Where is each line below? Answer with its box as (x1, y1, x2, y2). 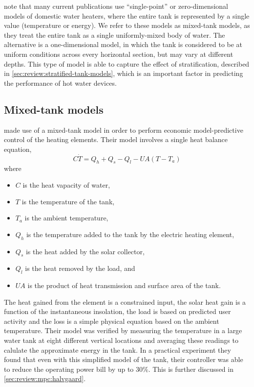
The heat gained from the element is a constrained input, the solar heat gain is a (4, 296, 246, 307)
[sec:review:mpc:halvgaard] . (4, 373, 86, 384)
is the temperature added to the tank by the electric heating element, (26, 229, 234, 239)
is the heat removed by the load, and (25, 263, 135, 273)
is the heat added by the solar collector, (25, 246, 145, 256)
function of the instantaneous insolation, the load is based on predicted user (4, 306, 231, 316)
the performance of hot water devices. (4, 77, 117, 88)
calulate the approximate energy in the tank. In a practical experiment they (4, 344, 231, 355)
